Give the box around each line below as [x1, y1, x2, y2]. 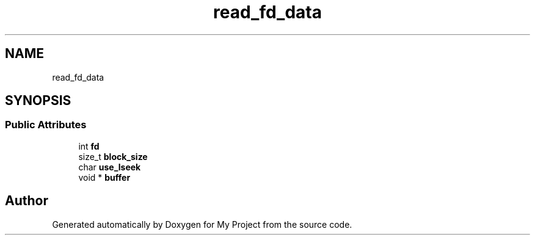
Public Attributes [5, 118, 87, 131]
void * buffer [78, 172, 131, 183]
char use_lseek [78, 161, 141, 172]
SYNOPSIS [5, 93, 71, 109]
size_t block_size [78, 151, 148, 162]
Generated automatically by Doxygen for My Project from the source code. [52, 219, 352, 230]
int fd [78, 140, 100, 151]
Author [5, 193, 48, 209]
